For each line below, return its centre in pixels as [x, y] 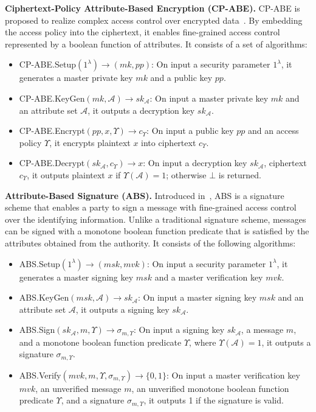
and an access [273, 131]
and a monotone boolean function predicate [100, 342]
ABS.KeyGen [44, 297]
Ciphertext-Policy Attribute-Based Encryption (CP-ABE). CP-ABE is [153, 8]
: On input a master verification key [233, 375]
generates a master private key [76, 78]
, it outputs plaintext [66, 174]
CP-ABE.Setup [47, 64]
